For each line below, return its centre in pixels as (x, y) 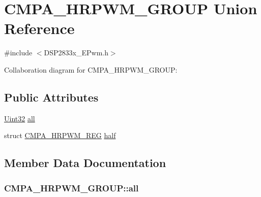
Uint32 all (20, 118)
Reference (39, 28)
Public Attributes (51, 97)
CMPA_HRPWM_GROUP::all (71, 188)
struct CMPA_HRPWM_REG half (60, 135)
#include (18, 53)
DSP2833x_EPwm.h (76, 53)
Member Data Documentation (85, 163)
